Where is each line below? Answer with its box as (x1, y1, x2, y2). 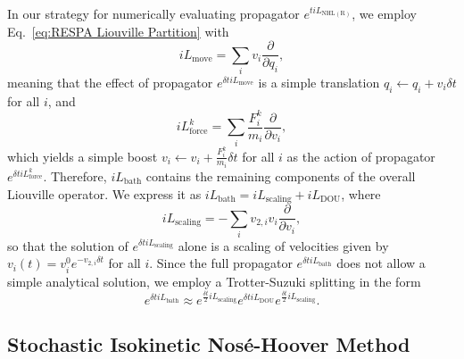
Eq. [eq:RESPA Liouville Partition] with (7, 21, 229, 40)
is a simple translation (258, 72, 380, 91)
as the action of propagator (286, 146, 435, 165)
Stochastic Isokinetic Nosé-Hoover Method (7, 330, 410, 357)
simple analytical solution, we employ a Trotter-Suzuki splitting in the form (7, 271, 421, 290)
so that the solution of (7, 236, 128, 255)
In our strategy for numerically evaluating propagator (7, 4, 300, 22)
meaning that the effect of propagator (7, 72, 213, 91)
